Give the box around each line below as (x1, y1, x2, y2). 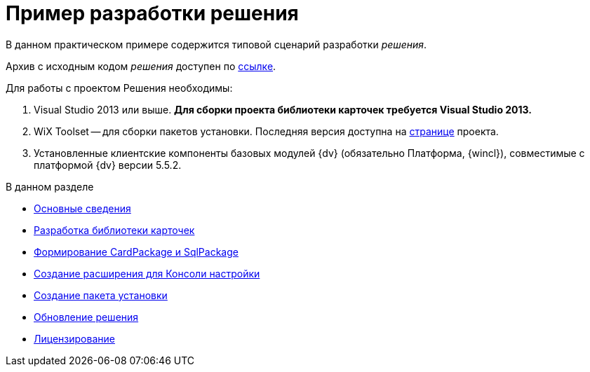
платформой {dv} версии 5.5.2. (34, 158, 182, 171)
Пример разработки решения (6, 1, 299, 25)
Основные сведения (34, 202, 131, 214)
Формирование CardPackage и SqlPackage (34, 245, 239, 258)
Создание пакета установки (34, 289, 168, 301)
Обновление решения (34, 310, 139, 323)
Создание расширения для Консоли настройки (34, 267, 260, 280)
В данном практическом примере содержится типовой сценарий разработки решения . (6, 38, 427, 50)
